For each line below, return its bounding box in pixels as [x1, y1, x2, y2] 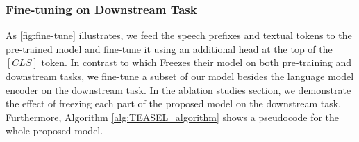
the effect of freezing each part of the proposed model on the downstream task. [6, 96, 341, 111]
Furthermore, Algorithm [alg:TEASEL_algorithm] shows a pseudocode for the [6, 109, 340, 124]
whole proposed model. [6, 123, 103, 138]
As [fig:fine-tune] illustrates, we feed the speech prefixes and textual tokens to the [6, 28, 352, 42]
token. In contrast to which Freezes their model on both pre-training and [41, 55, 352, 70]
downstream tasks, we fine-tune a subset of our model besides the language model [6, 69, 354, 83]
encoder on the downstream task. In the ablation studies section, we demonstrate [6, 82, 351, 97]
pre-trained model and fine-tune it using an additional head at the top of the [6, 41, 333, 56]
